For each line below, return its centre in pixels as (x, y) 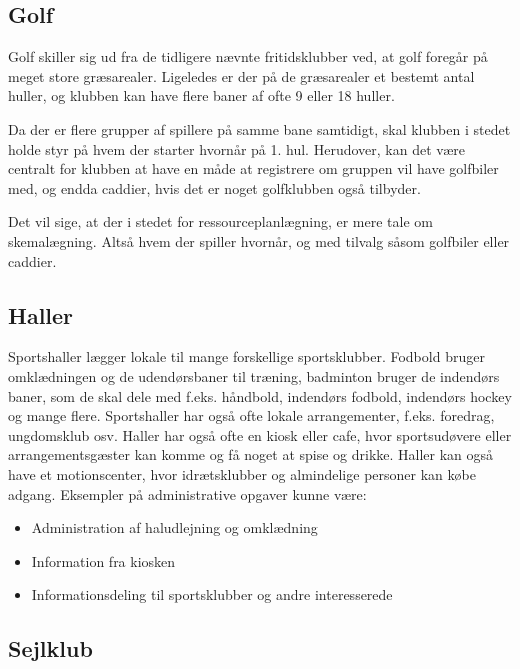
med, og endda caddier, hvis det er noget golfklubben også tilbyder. (214, 187)
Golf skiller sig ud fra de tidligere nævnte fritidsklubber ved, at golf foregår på (248, 56)
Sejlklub (50, 648)
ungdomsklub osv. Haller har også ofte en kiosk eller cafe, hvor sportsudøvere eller (260, 434)
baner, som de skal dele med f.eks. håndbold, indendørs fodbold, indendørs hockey (260, 395)
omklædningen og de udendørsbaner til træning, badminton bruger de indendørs (254, 375)
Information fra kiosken (103, 560)
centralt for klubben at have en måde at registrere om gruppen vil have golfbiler (253, 168)
